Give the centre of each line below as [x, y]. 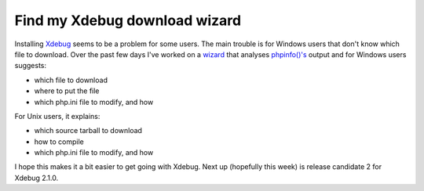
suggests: [31, 66]
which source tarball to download [88, 131]
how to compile [59, 142]
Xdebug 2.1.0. [37, 178]
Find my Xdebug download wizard [128, 20]
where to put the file [67, 91]
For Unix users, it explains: [57, 116]
